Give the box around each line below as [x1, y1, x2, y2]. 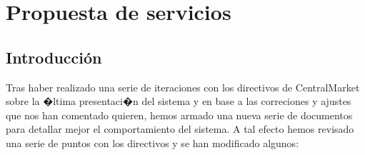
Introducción [6, 46, 102, 68]
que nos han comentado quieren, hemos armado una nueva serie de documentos [6, 107, 353, 122]
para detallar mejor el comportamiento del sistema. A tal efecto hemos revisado [6, 121, 354, 136]
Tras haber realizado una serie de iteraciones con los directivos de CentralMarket [6, 79, 360, 94]
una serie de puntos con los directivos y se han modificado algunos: [6, 135, 299, 150]
